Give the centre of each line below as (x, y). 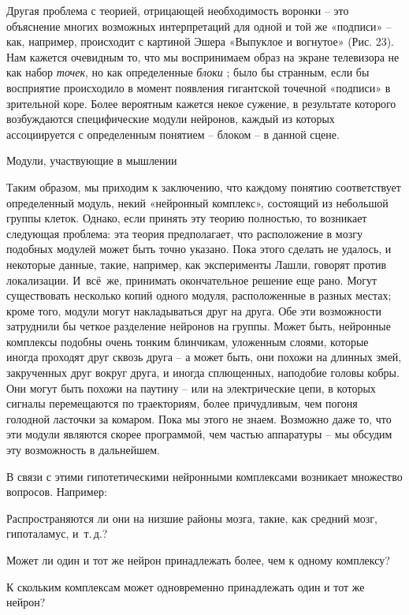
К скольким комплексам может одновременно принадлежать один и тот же (186, 586)
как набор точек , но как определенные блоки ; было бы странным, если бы (188, 72)
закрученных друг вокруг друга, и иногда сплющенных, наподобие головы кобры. (203, 373)
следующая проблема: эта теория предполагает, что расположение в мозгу (184, 233)
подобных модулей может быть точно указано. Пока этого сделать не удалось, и (199, 249)
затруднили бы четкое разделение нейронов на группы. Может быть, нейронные (199, 326)
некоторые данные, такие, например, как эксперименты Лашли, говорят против (197, 264)
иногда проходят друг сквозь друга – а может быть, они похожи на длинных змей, (204, 357)
